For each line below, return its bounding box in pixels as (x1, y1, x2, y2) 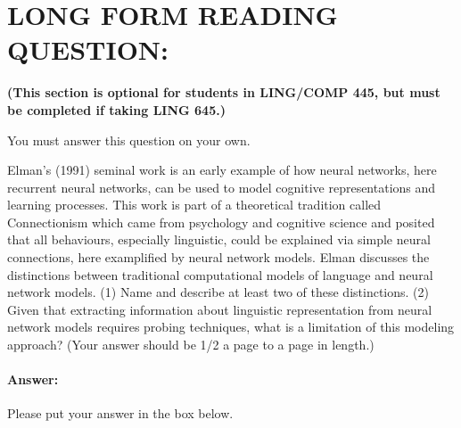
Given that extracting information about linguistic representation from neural (7, 300, 432, 318)
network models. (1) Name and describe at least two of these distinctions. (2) (7, 283, 429, 301)
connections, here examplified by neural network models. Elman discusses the (7, 248, 430, 267)
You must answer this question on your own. (7, 130, 251, 149)
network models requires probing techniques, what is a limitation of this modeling (7, 317, 455, 336)
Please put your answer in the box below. (7, 404, 234, 423)
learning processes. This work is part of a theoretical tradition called (7, 195, 382, 214)
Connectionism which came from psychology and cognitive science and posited (7, 212, 435, 231)
